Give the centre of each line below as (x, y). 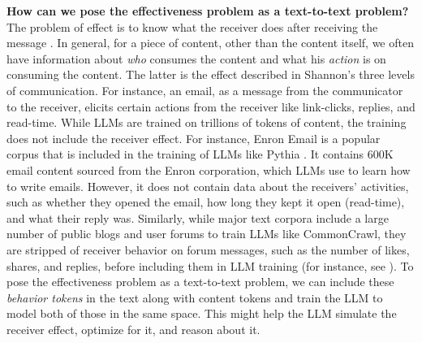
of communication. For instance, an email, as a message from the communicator (205, 90)
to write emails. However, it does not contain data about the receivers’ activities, (208, 186)
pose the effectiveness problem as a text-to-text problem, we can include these (200, 282)
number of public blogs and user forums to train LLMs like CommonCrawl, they (207, 234)
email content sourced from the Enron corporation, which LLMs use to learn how (209, 169)
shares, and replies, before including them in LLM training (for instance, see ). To (210, 265)
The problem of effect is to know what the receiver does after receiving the (192, 26)
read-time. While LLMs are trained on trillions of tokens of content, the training (207, 122)
